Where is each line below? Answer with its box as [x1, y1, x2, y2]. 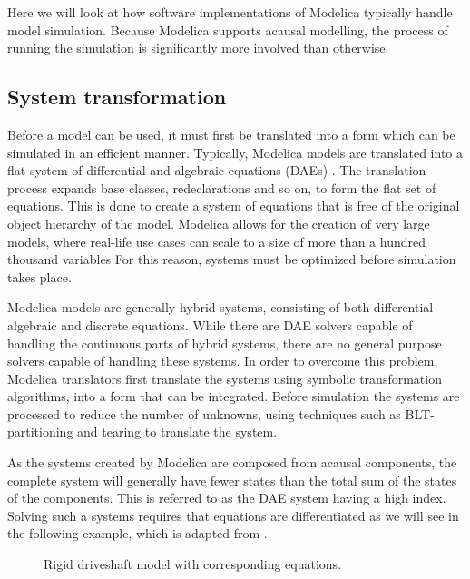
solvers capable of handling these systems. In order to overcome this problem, [7, 351, 438, 370]
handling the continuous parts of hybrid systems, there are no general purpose [7, 333, 442, 352]
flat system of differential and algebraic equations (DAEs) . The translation [7, 161, 426, 180]
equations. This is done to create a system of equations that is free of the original [7, 196, 460, 215]
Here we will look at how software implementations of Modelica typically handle [7, 3, 453, 21]
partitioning [7, 422, 73, 441]
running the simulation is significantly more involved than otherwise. [7, 38, 389, 57]
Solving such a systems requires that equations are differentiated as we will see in [7, 505, 459, 525]
